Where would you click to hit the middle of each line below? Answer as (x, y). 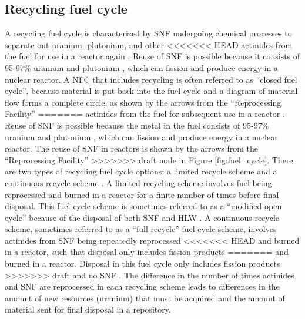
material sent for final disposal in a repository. (88, 309)
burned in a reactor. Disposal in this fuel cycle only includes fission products (143, 263)
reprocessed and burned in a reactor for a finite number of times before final (142, 194)
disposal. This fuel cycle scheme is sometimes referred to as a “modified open (143, 206)
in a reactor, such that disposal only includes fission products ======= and (147, 252)
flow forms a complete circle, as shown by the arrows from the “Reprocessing (143, 102)
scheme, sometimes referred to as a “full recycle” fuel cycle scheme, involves (141, 229)
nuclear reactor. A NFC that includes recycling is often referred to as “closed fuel (151, 79)
